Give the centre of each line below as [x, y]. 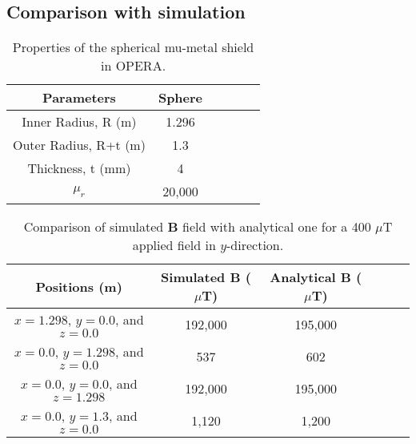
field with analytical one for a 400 [277, 227]
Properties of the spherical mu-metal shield [133, 47]
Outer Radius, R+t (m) [79, 145]
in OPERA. [133, 66]
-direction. [255, 245]
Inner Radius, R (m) [79, 122]
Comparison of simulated [94, 227]
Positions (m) [79, 286]
